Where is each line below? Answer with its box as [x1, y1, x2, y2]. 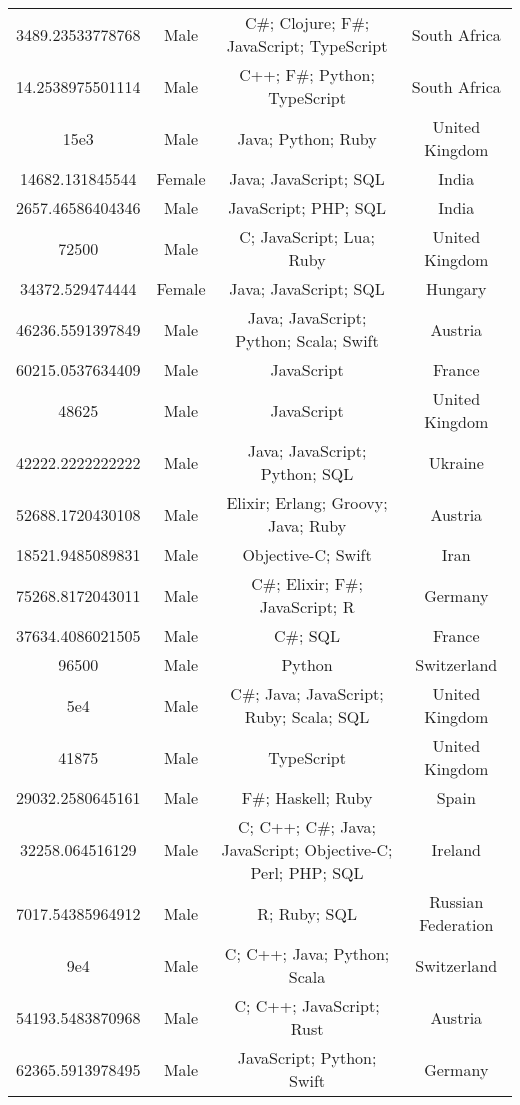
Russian [429, 890, 484, 913]
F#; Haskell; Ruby [241, 786, 373, 809]
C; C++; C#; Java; [238, 815, 377, 838]
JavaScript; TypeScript [226, 34, 388, 57]
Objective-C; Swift [242, 543, 372, 566]
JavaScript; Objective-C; [221, 838, 393, 861]
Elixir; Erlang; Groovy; [226, 491, 388, 514]
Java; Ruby [267, 514, 347, 537]
